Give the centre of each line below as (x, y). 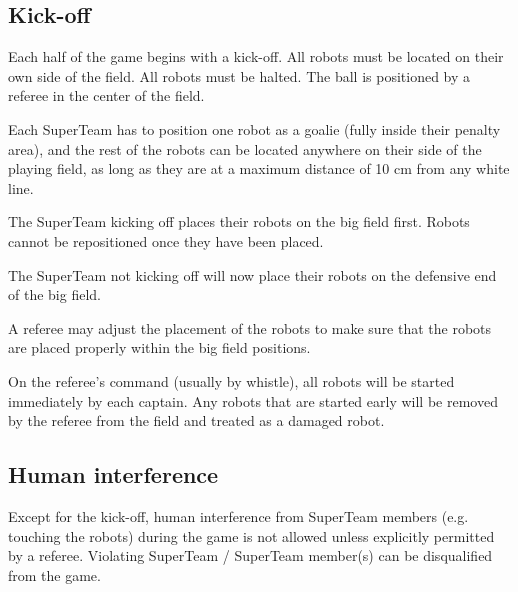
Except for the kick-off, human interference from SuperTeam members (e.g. (238, 515)
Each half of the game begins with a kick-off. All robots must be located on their (256, 56)
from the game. (54, 574)
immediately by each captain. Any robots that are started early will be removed (253, 400)
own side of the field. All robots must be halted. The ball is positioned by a (239, 75)
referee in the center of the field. (106, 95)
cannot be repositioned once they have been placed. (166, 240)
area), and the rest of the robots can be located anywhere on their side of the (245, 148)
